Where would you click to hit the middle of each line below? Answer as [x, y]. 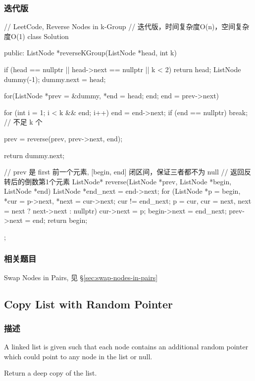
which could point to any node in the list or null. [78, 356]
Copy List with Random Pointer [88, 304]
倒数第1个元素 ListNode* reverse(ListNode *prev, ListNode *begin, [128, 181]
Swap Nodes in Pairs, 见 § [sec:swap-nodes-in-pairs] [81, 277]
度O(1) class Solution [36, 36]
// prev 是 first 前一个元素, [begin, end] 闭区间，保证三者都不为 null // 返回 [124, 172]
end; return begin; [60, 220]
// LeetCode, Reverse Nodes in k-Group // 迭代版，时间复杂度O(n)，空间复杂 [127, 26]
